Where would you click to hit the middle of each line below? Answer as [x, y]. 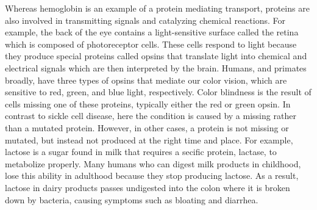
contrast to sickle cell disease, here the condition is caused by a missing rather [151, 116]
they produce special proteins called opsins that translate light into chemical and [156, 56]
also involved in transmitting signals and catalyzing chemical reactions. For [145, 20]
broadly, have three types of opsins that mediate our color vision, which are [146, 80]
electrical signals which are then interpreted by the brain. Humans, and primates [156, 67]
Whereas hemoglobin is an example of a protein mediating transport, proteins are [157, 8]
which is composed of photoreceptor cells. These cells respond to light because [151, 44]
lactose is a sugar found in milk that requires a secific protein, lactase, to [141, 152]
